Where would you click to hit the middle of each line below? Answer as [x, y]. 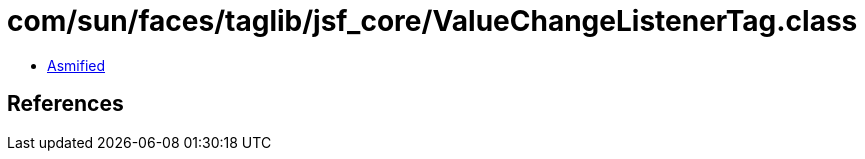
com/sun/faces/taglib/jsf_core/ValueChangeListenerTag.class [432, 21]
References [65, 104]
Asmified [76, 65]
